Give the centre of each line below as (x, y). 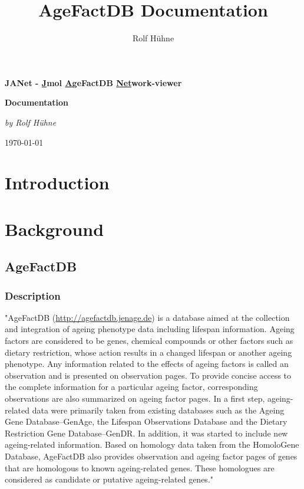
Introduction (57, 183)
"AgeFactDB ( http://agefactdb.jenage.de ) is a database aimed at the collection (147, 317)
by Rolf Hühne (31, 122)
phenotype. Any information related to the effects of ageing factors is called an (147, 364)
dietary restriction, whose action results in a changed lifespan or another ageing (148, 352)
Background (54, 229)
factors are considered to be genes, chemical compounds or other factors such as (149, 341)
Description (33, 295)
